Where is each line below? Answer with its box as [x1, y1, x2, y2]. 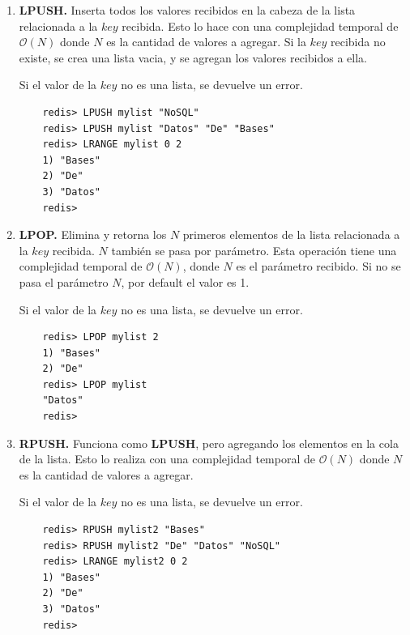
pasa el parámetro [19, 273, 109, 290]
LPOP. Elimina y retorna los [19, 226, 167, 243]
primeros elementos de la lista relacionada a [182, 226, 400, 243]
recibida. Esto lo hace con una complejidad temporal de [122, 17, 399, 34]
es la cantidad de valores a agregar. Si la [106, 33, 306, 50]
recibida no [330, 33, 386, 50]
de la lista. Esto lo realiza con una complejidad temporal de [19, 450, 315, 467]
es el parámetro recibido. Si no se [236, 258, 401, 275]
